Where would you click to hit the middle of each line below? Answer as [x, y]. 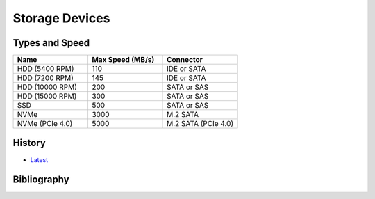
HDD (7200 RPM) [45, 78]
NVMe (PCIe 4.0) [45, 124]
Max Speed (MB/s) [123, 60]
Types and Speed [51, 43]
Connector [185, 60]
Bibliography [41, 180]
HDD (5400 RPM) [45, 69]
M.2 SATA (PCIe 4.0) [200, 124]
